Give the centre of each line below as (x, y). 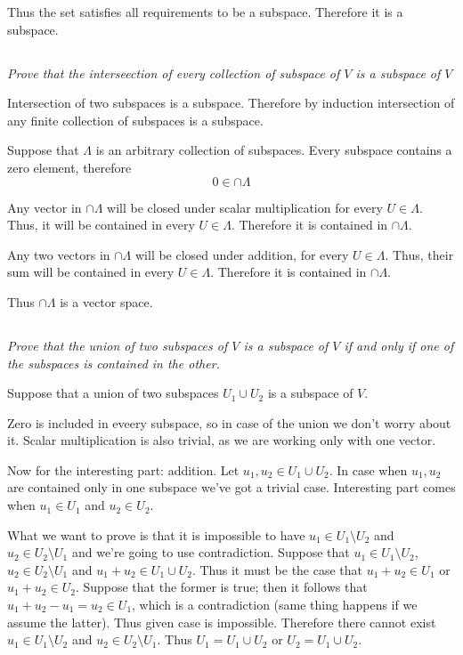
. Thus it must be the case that (277, 569)
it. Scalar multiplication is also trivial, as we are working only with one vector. (222, 440)
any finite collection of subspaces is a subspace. (135, 120)
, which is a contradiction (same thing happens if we (275, 605)
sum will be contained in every (91, 272)
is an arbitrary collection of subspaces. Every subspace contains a (274, 150)
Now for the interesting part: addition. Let (123, 469)
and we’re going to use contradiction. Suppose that (211, 552)
